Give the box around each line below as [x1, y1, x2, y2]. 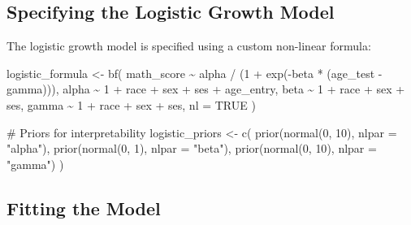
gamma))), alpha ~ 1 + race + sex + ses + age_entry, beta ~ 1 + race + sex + [6, 80, 405, 97]
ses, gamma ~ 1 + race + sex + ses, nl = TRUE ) [6, 96, 256, 113]
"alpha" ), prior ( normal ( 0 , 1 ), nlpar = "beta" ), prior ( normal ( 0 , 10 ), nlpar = [6, 140, 377, 157]
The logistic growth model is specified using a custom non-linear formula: [6, 37, 371, 54]
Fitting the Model [6, 195, 161, 220]
